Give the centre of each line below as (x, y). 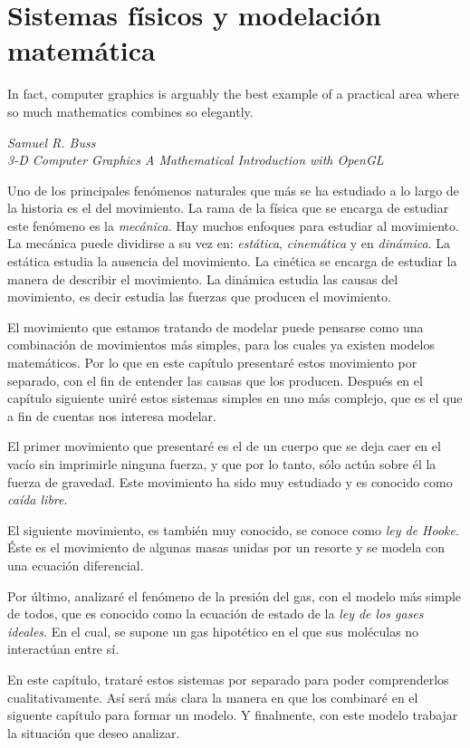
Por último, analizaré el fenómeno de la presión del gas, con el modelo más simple (235, 595)
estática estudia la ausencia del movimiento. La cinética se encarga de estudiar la (232, 261)
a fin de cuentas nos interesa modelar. (112, 415)
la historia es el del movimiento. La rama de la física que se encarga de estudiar (228, 208)
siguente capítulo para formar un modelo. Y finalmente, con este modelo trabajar (233, 715)
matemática (82, 50)
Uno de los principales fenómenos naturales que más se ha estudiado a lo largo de (233, 190)
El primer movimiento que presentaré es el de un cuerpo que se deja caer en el (224, 446)
